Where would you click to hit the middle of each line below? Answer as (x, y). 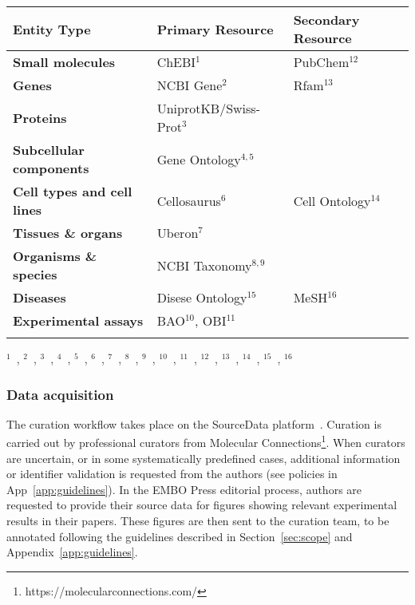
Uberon (178, 233)
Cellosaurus (189, 200)
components (51, 168)
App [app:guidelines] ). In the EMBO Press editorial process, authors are (184, 489)
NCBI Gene (190, 85)
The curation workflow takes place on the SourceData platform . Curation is (194, 423)
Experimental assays (78, 320)
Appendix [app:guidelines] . (72, 552)
